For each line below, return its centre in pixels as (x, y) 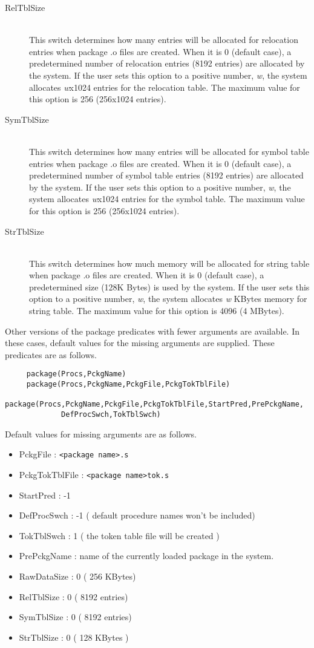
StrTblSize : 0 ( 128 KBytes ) (74, 637)
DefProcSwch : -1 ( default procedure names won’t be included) (137, 515)
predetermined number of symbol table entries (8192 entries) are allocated (166, 175)
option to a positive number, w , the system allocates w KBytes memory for (168, 299)
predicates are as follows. (51, 354)
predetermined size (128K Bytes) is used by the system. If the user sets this (169, 286)
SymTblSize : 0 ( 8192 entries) (75, 617)
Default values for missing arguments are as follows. (101, 434)
